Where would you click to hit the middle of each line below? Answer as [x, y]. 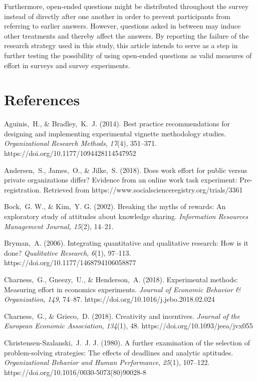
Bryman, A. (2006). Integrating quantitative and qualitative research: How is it [126, 243]
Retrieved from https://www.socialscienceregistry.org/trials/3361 [143, 189]
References [42, 100]
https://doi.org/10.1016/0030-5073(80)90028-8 [75, 372]
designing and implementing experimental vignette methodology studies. [115, 133]
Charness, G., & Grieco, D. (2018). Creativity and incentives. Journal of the [122, 316]
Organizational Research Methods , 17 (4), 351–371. [80, 143]
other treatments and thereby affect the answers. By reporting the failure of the [126, 35]
